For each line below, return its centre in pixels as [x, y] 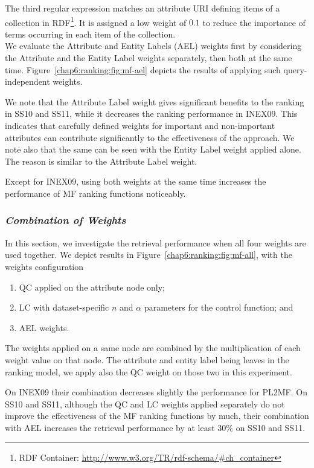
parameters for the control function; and [219, 307]
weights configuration [44, 266]
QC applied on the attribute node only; [92, 287]
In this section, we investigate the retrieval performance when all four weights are [155, 242]
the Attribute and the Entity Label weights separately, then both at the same [149, 58]
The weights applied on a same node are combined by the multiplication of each [153, 348]
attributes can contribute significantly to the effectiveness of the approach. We [150, 137]
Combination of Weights [66, 220]
